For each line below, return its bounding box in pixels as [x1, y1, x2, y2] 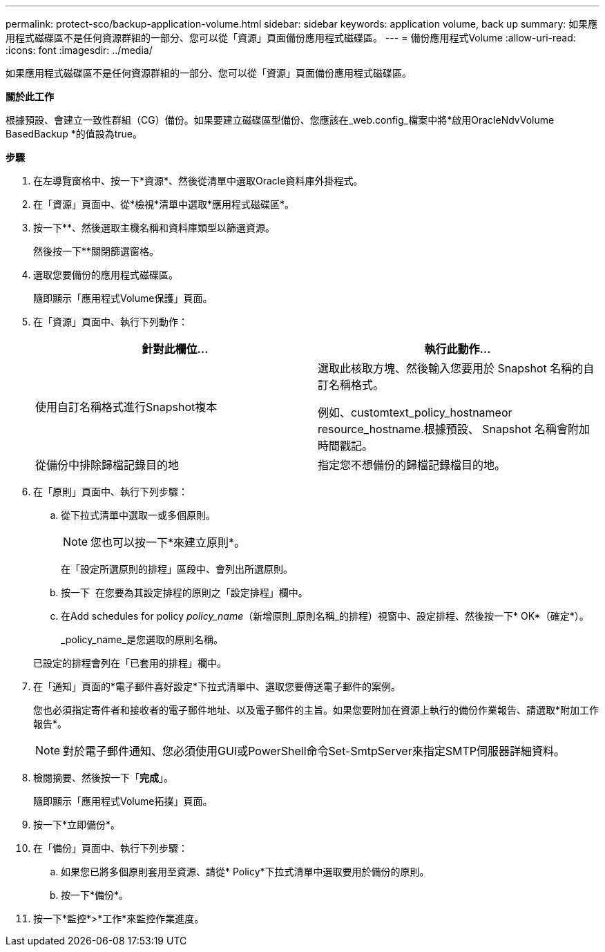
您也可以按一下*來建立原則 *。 [90, 535, 246, 549]
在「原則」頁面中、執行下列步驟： [33, 486, 188, 497]
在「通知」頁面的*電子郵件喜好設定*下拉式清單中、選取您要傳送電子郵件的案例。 [33, 680, 401, 692]
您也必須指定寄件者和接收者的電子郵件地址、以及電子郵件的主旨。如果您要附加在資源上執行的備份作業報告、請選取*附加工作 [33, 704, 599, 716]
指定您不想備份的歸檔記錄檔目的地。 [318, 458, 506, 472]
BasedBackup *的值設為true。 [6, 128, 142, 140]
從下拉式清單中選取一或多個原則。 [61, 509, 215, 521]
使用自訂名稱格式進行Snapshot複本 [35, 400, 218, 414]
